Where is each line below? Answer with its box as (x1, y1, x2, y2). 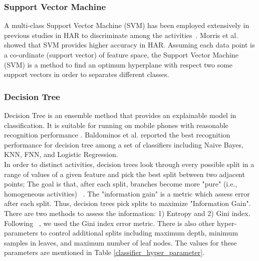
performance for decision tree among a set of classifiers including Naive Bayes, (4, 139, 243, 149)
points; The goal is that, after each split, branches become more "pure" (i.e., (4, 178, 237, 189)
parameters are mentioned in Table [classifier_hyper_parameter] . (4, 247, 204, 257)
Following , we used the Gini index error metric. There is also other (4, 217, 215, 228)
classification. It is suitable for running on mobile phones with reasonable (4, 119, 228, 130)
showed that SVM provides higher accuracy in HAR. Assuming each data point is (4, 39, 255, 50)
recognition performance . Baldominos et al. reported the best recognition (4, 129, 230, 140)
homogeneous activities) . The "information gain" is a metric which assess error (4, 188, 250, 198)
